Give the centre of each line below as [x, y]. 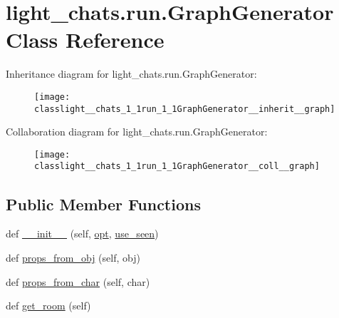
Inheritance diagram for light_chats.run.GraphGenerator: [131, 74]
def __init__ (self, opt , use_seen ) [82, 234]
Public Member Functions [103, 204]
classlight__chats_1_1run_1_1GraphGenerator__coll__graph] [177, 166]
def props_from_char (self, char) [78, 281]
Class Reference [85, 40]
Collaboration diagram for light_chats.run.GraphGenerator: [137, 132]
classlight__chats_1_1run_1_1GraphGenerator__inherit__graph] [185, 109]
